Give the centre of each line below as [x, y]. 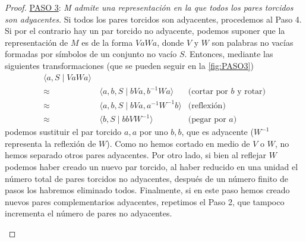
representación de [37, 42]
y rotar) [252, 92]
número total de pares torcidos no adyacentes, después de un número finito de [146, 178]
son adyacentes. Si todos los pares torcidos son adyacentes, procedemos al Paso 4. [153, 19]
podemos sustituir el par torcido [63, 132]
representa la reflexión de [51, 143]
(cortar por [208, 92]
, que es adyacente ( [217, 132]
